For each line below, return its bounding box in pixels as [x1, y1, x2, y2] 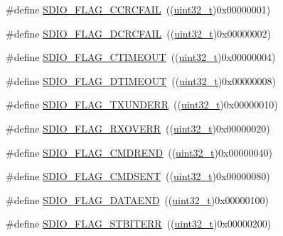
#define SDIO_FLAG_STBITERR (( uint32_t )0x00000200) [6, 216, 272, 231]
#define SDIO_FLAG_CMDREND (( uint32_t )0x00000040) [6, 145, 272, 159]
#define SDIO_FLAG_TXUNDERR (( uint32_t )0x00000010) [6, 97, 278, 112]
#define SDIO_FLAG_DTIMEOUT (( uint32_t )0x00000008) [6, 73, 276, 88]
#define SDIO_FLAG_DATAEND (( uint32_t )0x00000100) [6, 192, 269, 207]
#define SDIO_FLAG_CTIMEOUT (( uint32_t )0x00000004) [6, 50, 276, 64]
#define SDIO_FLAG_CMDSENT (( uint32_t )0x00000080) [6, 169, 270, 184]
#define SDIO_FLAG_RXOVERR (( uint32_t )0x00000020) [6, 120, 270, 135]
